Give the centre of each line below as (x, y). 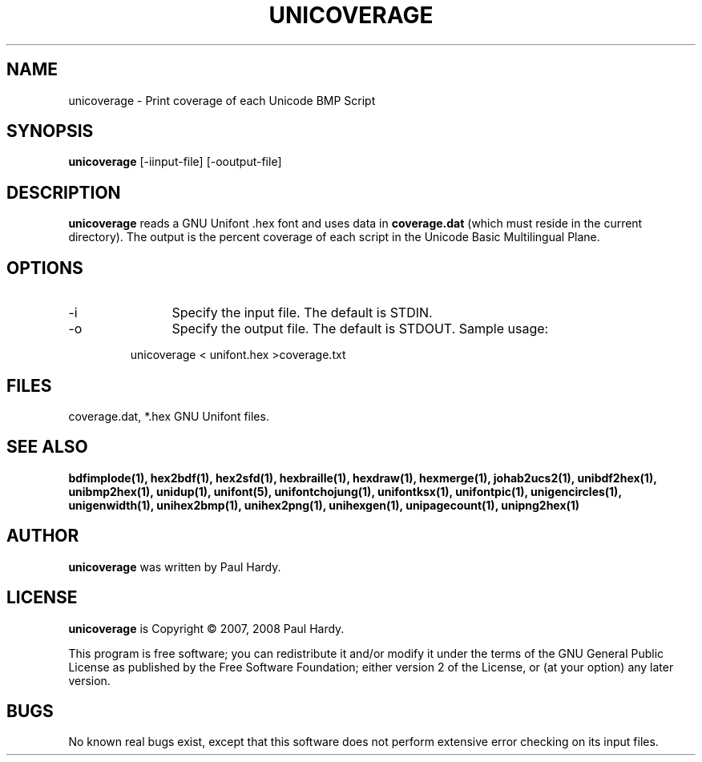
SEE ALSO (47, 447)
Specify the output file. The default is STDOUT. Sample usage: (360, 329)
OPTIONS (45, 268)
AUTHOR (43, 536)
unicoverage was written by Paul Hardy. (175, 566)
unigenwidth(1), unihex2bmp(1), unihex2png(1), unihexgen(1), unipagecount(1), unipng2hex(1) (324, 505)
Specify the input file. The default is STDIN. (302, 313)
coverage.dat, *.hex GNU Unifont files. (169, 416)
